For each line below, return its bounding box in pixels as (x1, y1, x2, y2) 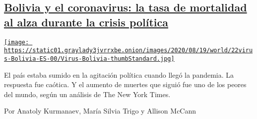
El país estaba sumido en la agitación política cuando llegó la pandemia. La (4, 69, 234, 80)
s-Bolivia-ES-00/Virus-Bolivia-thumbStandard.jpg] (4, 55, 175, 62)
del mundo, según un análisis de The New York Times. (4, 89, 171, 99)
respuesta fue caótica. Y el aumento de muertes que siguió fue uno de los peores (4, 79, 247, 90)
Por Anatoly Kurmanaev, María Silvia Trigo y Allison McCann (4, 106, 196, 116)
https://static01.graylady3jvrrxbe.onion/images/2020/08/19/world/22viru (4, 47, 253, 54)
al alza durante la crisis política (4, 14, 169, 29)
